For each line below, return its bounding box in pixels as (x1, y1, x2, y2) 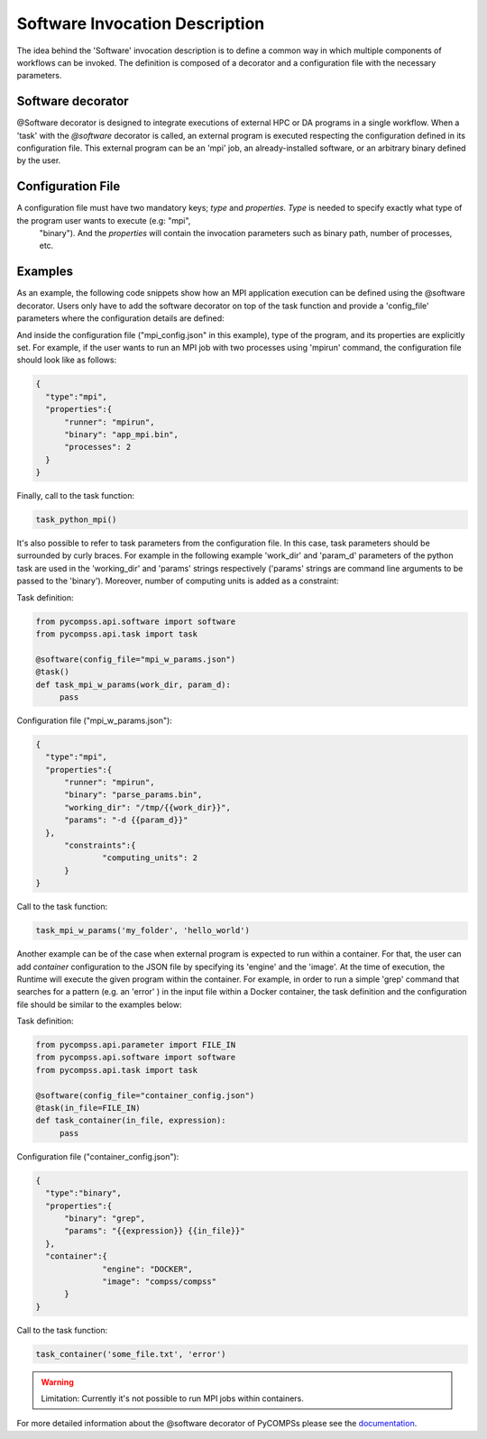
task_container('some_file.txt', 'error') (35, 1349, 226, 1359)
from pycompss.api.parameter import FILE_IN (35, 1040, 236, 1050)
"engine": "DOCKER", (102, 1263, 193, 1274)
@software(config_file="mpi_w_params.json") (35, 654, 236, 665)
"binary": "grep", (64, 1213, 146, 1224)
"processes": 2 (64, 442, 132, 453)
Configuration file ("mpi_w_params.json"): (16, 715, 173, 726)
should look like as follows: (16, 354, 117, 365)
